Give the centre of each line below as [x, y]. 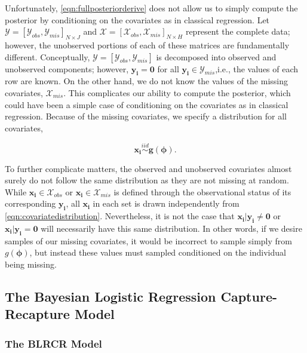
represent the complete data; [238, 31]
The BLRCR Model [53, 343]
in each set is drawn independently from [166, 203]
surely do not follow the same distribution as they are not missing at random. [147, 180]
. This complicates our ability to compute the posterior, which [177, 92]
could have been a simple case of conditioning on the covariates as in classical [147, 104]
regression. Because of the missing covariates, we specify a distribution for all [146, 116]
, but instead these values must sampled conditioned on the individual [158, 252]
